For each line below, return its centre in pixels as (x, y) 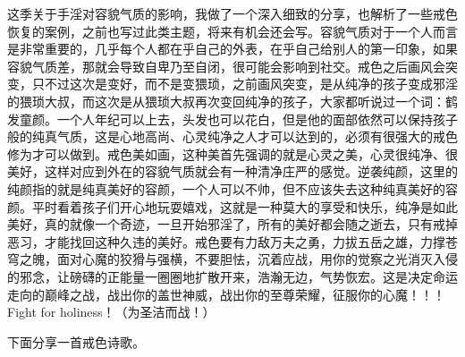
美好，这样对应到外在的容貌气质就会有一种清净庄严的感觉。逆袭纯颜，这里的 (232, 171)
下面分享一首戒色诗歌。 (76, 341)
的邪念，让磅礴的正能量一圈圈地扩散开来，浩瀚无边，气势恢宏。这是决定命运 (232, 276)
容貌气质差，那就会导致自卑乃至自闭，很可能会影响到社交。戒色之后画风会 (226, 66)
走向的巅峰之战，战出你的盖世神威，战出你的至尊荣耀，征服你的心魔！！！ (226, 294)
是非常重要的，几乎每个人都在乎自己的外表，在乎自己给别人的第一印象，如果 (232, 49)
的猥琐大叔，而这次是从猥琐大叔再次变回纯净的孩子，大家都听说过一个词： (226, 101)
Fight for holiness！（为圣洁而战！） (111, 312)
